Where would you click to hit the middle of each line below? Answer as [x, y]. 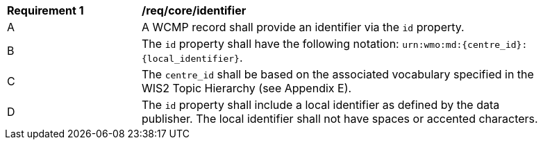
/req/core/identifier [194, 10]
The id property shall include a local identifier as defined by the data [321, 105]
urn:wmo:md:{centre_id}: [465, 45]
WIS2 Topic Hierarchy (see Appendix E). [247, 88]
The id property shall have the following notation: [270, 44]
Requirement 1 [45, 10]
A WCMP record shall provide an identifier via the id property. [303, 27]
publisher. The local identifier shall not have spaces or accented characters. [340, 119]
